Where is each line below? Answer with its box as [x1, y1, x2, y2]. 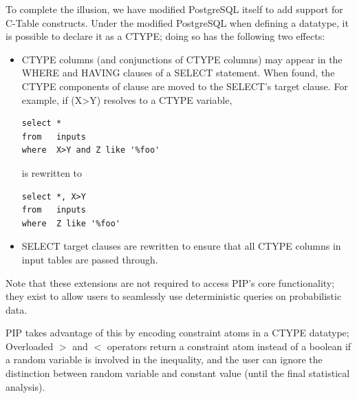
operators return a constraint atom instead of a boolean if [107, 338, 351, 353]
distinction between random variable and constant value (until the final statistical [6, 366, 350, 380]
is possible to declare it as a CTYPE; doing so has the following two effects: [6, 29, 325, 43]
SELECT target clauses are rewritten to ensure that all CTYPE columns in [21, 239, 341, 253]
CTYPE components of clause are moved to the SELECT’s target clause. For [21, 78, 348, 93]
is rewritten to [21, 165, 83, 180]
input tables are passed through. [21, 252, 158, 266]
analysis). [6, 379, 45, 393]
